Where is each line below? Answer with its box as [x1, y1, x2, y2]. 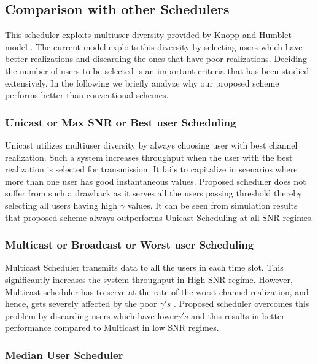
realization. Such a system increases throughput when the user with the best [5, 150, 293, 163]
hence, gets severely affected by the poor [5, 297, 157, 310]
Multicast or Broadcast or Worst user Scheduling [5, 237, 254, 252]
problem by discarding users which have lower [5, 309, 177, 322]
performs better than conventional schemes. [5, 88, 169, 101]
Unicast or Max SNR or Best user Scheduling [5, 114, 236, 130]
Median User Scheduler [5, 347, 123, 362]
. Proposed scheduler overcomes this [174, 297, 309, 310]
